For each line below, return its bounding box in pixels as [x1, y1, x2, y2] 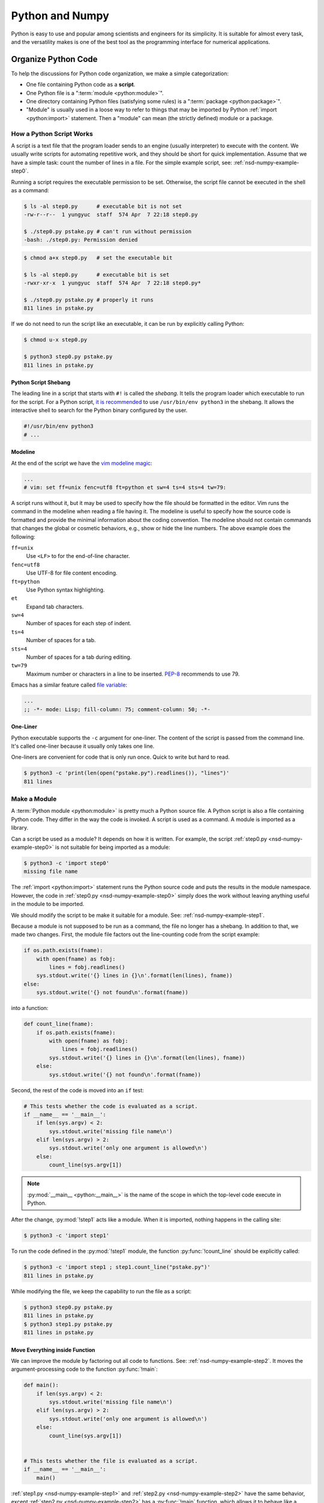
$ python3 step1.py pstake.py [23, 1320, 113, 1327]
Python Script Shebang [11, 379, 71, 386]
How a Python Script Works [11, 129, 93, 138]
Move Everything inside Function [11, 1346, 95, 1353]
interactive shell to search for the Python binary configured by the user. [11, 406, 188, 414]
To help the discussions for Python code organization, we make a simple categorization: [11, 70, 229, 77]
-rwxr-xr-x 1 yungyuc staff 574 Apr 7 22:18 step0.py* [23, 280, 201, 287]
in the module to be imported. [11, 901, 85, 908]
